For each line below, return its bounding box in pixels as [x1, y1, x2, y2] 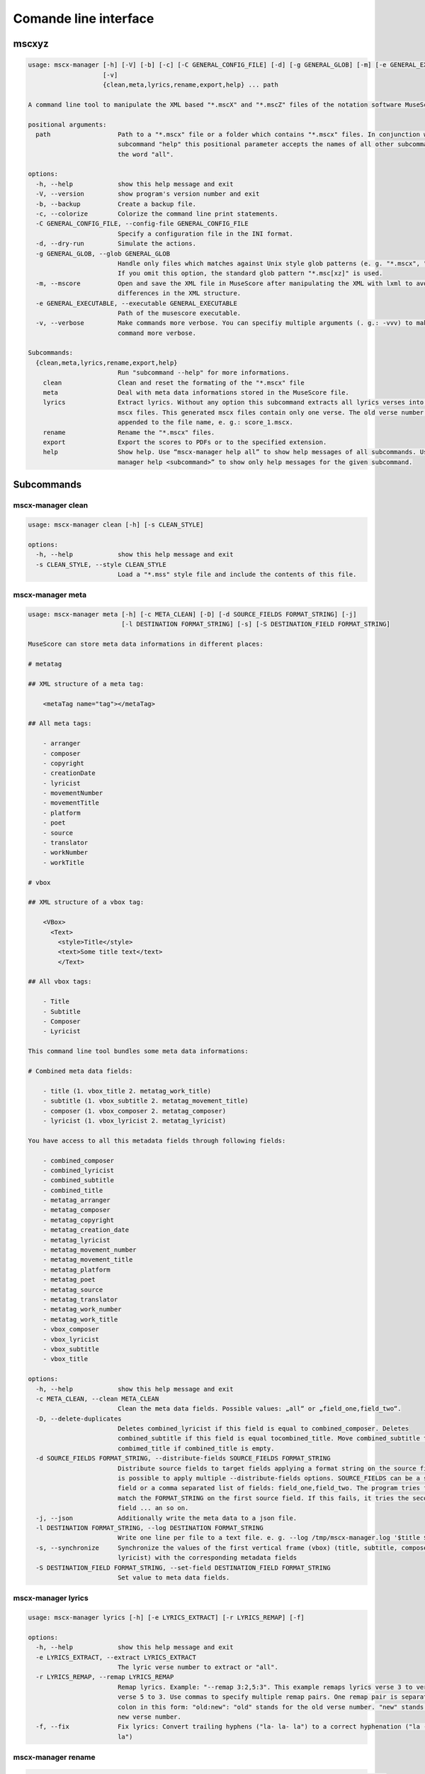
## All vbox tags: [28, 978, 92, 986]
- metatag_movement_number [42, 1246, 137, 1254]
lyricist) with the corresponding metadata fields [117, 1554, 297, 1562]
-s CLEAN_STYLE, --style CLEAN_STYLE [35, 561, 166, 568]
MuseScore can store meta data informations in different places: [28, 640, 263, 649]
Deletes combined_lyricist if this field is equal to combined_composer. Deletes [117, 1425, 409, 1433]
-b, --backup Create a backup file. [35, 199, 196, 208]
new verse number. [117, 1712, 182, 1721]
